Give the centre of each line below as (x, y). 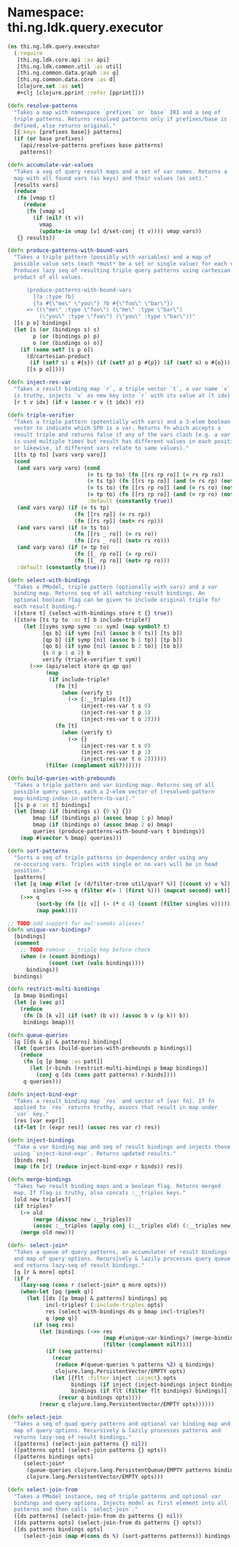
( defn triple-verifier (41, 415)
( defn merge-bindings (39, 1179)
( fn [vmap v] (46, 212)
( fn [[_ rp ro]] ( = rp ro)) (116, 554)
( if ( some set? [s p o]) (57, 350)
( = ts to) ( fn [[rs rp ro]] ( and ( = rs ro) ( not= (161, 488)
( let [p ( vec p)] (39, 1002)
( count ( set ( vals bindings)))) (96, 963)
